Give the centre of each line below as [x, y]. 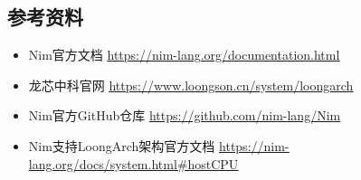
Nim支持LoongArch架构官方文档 [122, 145]
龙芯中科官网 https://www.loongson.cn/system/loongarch [191, 85]
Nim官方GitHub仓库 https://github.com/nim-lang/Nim [185, 115]
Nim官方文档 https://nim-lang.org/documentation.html [184, 55]
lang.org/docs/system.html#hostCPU [133, 163]
